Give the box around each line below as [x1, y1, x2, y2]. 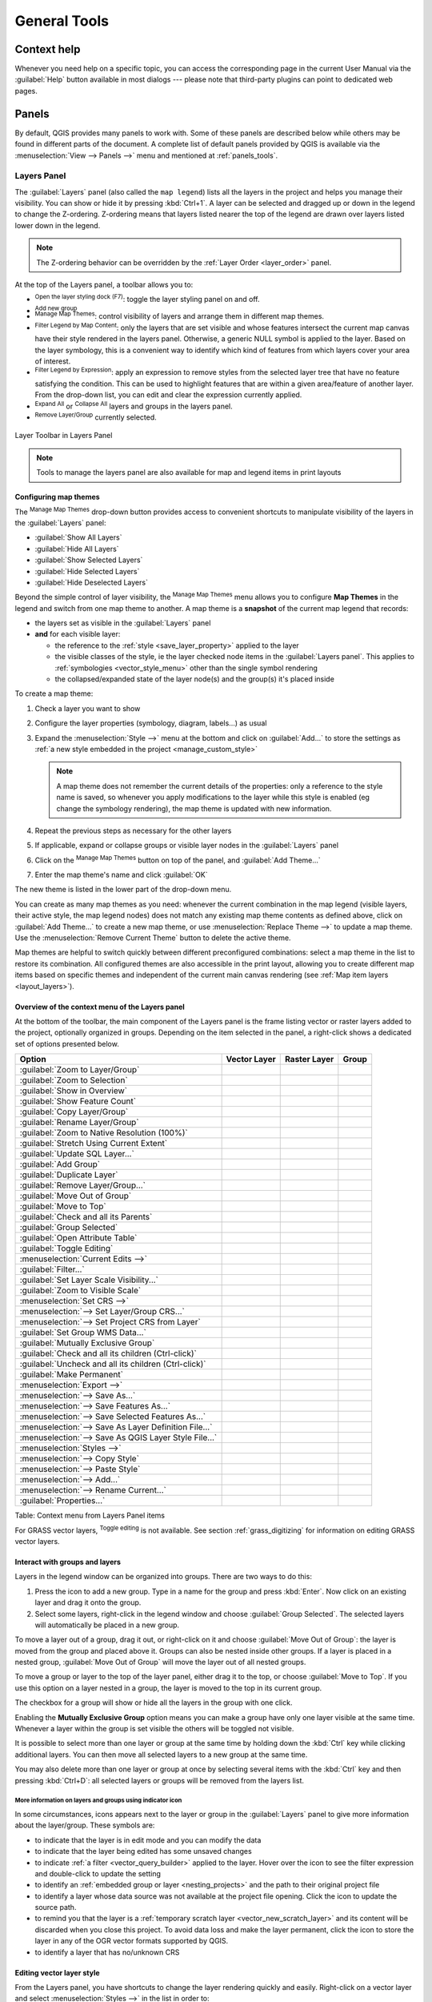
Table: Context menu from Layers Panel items [14, 1510, 166, 1521]
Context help [14, 42, 81, 56]
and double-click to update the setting [34, 1868, 162, 1878]
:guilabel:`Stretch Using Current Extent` [19, 1138, 168, 1149]
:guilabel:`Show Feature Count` [19, 1095, 136, 1107]
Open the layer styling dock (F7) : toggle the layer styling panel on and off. [34, 293, 260, 304]
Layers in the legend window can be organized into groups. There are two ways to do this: [14, 1572, 312, 1582]
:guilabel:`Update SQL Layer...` [19, 1148, 135, 1160]
